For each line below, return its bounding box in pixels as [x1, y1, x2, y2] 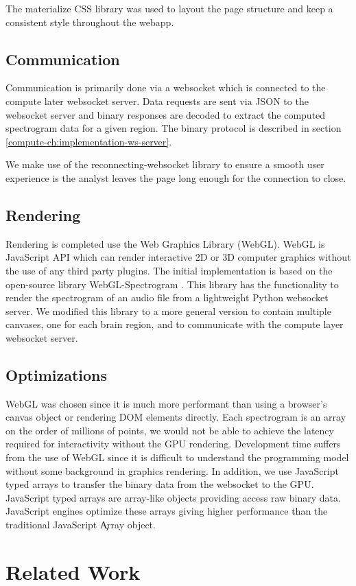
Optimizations [5, 364, 108, 385]
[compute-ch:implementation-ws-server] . [5, 134, 172, 148]
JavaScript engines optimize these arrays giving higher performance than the [5, 504, 328, 518]
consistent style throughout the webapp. [5, 14, 174, 29]
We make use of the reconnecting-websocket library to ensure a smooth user [5, 157, 324, 172]
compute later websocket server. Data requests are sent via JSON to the [5, 93, 309, 108]
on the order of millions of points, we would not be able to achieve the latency [5, 423, 334, 437]
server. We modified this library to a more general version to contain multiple [5, 303, 331, 318]
